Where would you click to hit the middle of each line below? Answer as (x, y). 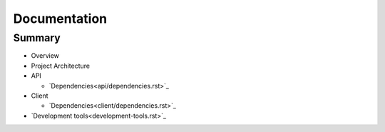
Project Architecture (61, 66)
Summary (37, 38)
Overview (45, 56)
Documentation (60, 19)
